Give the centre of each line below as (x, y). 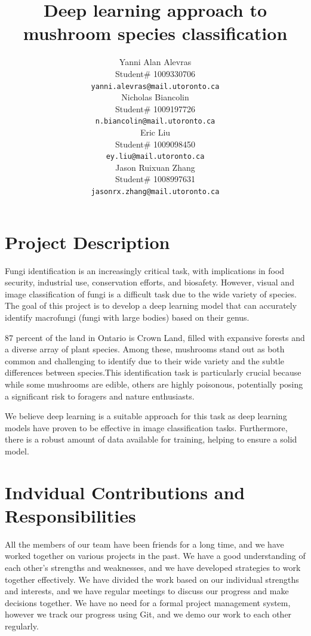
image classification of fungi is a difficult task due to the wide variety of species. (151, 294)
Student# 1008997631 (155, 179)
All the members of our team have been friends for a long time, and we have (144, 544)
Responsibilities (70, 515)
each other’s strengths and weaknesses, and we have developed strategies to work (153, 568)
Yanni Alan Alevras (155, 62)
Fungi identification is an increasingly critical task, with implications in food (145, 270)
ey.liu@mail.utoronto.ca (155, 157)
